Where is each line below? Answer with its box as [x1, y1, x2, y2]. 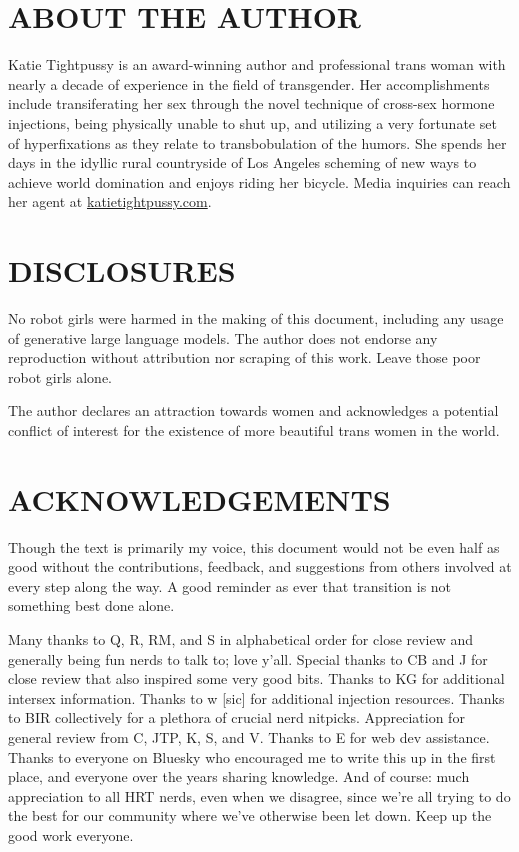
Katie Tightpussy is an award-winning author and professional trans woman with [8, 54, 506, 75]
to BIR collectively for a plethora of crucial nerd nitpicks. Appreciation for [8, 707, 465, 728]
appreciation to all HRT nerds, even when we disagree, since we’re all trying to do [8, 785, 511, 806]
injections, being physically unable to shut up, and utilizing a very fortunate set [8, 112, 497, 133]
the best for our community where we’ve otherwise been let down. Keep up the [8, 805, 492, 826]
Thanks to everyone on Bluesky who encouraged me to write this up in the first [8, 746, 496, 767]
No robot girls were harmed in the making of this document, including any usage [8, 308, 504, 328]
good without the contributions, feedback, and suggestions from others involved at [8, 556, 512, 577]
